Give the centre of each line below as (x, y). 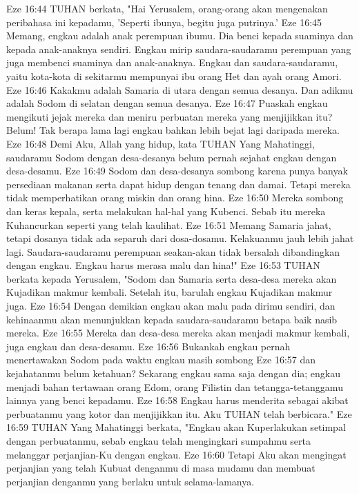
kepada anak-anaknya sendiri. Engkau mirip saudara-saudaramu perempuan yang (179, 49)
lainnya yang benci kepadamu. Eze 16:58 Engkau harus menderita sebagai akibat (177, 400)
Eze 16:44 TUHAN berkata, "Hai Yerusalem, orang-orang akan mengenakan (167, 8)
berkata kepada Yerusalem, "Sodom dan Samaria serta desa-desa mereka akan (172, 278)
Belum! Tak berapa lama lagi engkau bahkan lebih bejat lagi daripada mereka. (173, 130)
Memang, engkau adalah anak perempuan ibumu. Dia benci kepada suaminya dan (180, 36)
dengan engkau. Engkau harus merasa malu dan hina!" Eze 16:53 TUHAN (163, 265)
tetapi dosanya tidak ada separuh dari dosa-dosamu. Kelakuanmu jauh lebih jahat (180, 238)
